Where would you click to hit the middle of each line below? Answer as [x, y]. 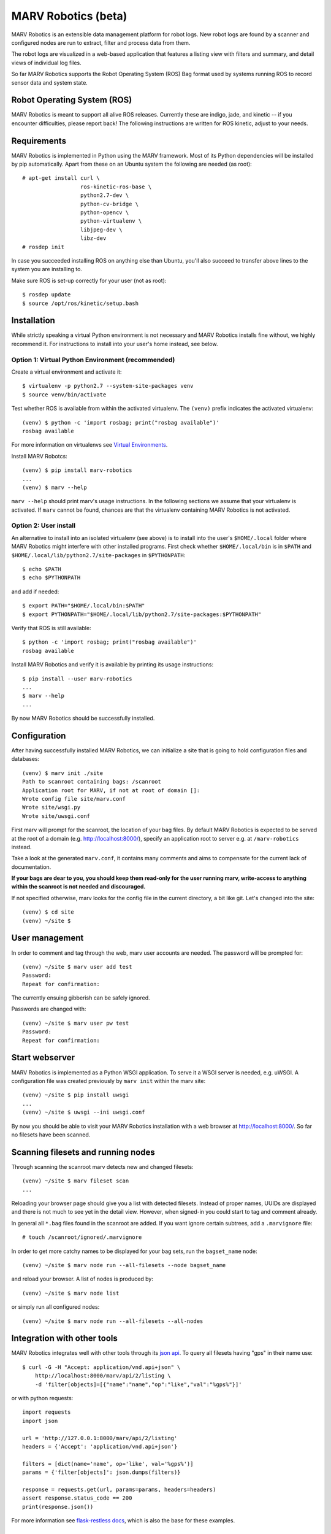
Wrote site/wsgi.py [51, 807]
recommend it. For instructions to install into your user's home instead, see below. [115, 344]
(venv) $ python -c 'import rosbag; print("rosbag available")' [121, 422]
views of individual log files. [47, 63]
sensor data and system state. [50, 82]
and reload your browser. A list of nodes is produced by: [82, 1279]
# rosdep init [43, 247]
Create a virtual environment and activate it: [67, 372]
